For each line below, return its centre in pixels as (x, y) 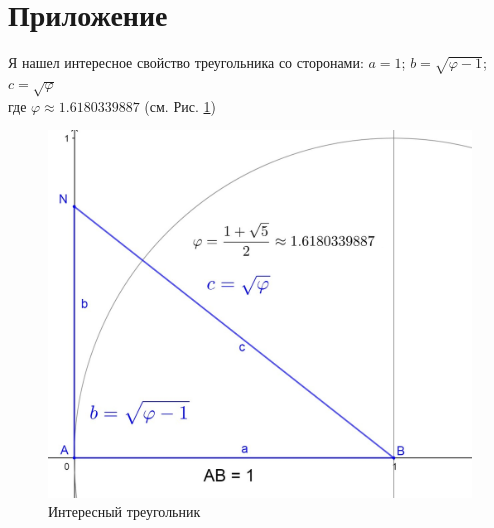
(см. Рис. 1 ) (180, 105)
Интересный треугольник (124, 511)
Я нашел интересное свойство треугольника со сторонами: (186, 62)
